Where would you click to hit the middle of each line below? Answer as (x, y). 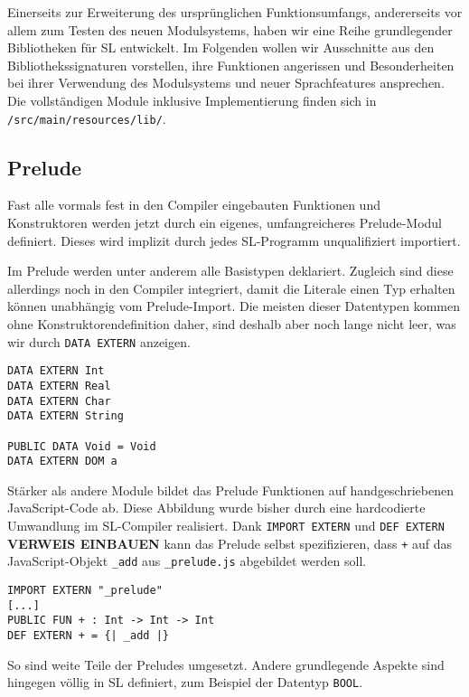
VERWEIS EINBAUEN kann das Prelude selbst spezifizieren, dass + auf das (230, 543)
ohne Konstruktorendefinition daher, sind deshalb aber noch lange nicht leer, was (232, 323)
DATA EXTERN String (66, 416)
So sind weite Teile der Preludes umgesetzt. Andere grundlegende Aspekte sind (226, 664)
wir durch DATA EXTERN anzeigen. (99, 341)
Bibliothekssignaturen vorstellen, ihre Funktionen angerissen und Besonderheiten (231, 65)
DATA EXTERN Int (56, 371)
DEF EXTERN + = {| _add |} (88, 635)
